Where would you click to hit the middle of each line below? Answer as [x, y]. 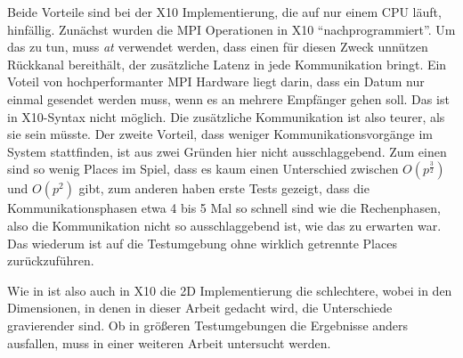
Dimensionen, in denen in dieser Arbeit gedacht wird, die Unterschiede [200, 308]
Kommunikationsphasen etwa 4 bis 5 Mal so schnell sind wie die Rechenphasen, [224, 208]
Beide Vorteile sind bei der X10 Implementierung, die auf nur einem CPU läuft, [224, 12]
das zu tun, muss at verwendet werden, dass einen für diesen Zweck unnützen [218, 47]
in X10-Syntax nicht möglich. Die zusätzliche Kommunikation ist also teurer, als [226, 116]
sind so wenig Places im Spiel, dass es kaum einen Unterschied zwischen [203, 169]
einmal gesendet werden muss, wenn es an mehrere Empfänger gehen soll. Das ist [228, 98]
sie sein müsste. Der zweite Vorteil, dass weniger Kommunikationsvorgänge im [220, 134]
